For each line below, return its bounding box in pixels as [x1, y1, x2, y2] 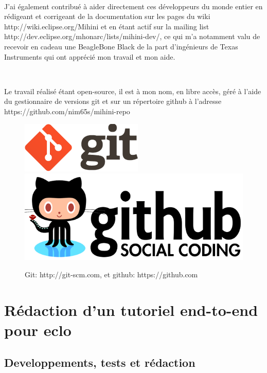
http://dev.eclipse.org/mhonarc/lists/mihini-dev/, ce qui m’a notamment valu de [4, 31, 260, 42]
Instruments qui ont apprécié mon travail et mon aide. [4, 51, 175, 62]
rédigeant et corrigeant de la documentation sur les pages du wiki [4, 11, 210, 22]
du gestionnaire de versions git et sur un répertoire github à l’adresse [4, 96, 222, 106]
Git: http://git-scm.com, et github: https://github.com [25, 269, 198, 279]
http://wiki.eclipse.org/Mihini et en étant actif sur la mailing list [4, 21, 209, 31]
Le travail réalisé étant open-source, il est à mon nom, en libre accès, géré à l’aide [4, 85, 261, 96]
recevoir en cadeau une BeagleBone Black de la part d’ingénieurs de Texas [4, 41, 238, 51]
